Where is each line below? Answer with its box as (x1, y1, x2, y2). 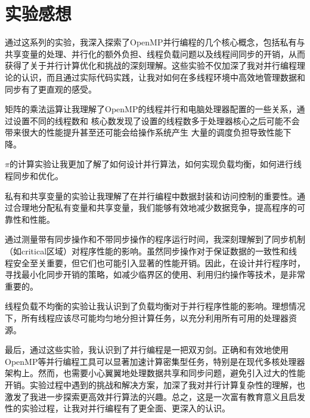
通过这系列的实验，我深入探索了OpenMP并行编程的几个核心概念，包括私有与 (5, 36, 305, 48)
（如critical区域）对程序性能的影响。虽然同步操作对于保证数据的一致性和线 (5, 245, 297, 257)
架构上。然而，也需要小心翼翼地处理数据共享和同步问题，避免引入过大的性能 (5, 367, 305, 379)
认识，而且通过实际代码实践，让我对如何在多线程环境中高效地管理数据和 (21, 70, 305, 83)
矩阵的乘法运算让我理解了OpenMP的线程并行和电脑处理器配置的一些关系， (5, 103, 297, 115)
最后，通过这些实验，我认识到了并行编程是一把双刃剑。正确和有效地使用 (5, 343, 289, 356)
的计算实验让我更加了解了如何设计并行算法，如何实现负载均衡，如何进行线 (9, 158, 302, 170)
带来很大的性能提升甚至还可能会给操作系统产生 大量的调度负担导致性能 (5, 126, 283, 139)
